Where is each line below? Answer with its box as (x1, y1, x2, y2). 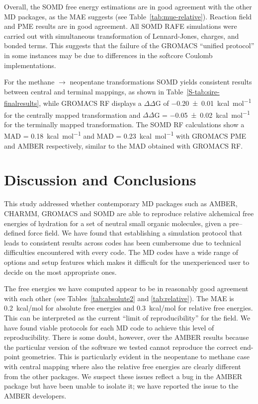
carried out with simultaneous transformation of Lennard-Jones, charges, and (4, 30, 239, 41)
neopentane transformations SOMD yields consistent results (70, 77, 252, 87)
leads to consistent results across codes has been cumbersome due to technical (4, 237, 241, 247)
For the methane (4, 77, 55, 87)
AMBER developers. (4, 390, 67, 401)
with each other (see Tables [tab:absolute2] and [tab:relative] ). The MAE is (4, 293, 234, 303)
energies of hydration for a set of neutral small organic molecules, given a (4, 218, 227, 228)
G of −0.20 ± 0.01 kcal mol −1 (155, 96, 252, 108)
